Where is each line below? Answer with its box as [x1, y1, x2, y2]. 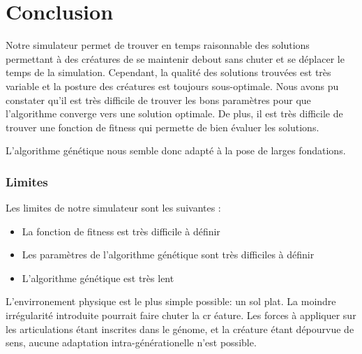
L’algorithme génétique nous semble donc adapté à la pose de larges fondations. [6, 143, 346, 158]
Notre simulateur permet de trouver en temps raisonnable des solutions [6, 38, 310, 52]
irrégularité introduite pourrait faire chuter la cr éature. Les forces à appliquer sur [6, 308, 356, 323]
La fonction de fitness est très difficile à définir [22, 223, 220, 238]
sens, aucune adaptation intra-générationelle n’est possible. [6, 335, 257, 350]
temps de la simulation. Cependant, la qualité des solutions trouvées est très [6, 65, 331, 80]
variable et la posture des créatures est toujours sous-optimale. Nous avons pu [6, 78, 339, 93]
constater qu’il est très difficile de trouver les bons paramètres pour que [6, 92, 311, 107]
